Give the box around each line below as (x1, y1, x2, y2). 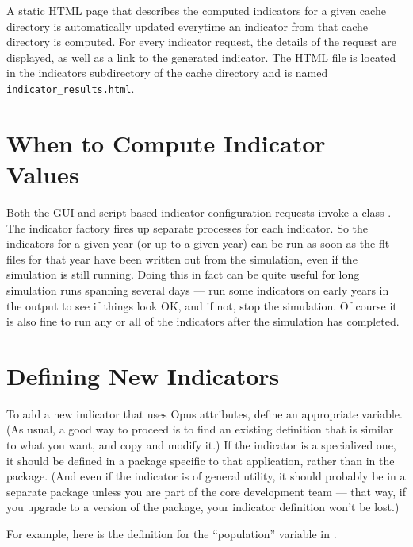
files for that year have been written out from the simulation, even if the (6, 250, 358, 267)
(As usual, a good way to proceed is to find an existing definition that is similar (6, 421, 394, 437)
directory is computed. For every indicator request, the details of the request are (6, 33, 396, 50)
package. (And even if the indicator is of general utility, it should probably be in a (6, 468, 406, 484)
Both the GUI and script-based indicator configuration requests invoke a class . (6, 203, 392, 220)
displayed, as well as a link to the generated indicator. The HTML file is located (6, 48, 396, 65)
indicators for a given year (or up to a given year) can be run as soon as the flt (6, 235, 390, 252)
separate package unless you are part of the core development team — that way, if (6, 483, 406, 499)
